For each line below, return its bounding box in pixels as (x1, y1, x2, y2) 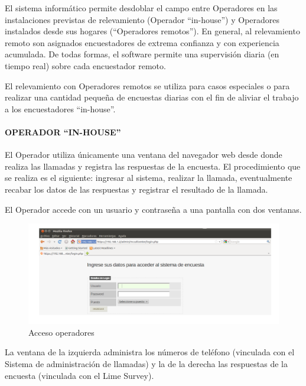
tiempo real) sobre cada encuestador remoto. (5, 59, 166, 72)
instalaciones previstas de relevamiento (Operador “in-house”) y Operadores (5, 13, 280, 25)
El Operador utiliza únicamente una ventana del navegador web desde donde (5, 148, 282, 161)
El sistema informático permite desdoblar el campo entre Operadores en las (5, 2, 278, 14)
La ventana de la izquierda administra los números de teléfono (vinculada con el (5, 346, 295, 358)
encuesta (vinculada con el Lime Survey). (5, 369, 154, 381)
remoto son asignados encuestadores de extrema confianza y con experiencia (5, 36, 279, 48)
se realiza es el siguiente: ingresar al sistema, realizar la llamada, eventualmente (5, 171, 292, 184)
